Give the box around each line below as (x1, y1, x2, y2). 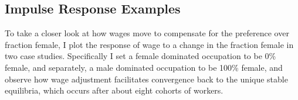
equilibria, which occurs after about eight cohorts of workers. (5, 84, 223, 96)
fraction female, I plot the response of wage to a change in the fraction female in (5, 38, 294, 50)
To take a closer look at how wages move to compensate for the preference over (5, 27, 289, 39)
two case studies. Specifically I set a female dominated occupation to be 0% (5, 50, 276, 62)
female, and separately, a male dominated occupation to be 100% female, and (5, 61, 283, 73)
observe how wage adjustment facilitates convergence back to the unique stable (5, 73, 288, 85)
